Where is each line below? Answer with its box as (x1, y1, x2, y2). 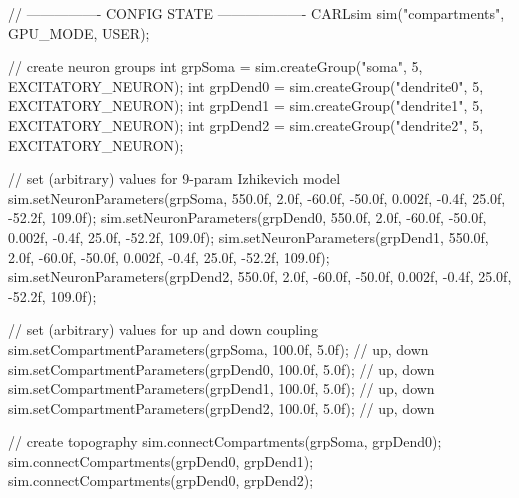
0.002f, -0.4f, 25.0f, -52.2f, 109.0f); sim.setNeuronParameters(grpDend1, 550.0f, (8, 226, 489, 247)
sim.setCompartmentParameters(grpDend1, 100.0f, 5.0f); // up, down (8, 378, 435, 399)
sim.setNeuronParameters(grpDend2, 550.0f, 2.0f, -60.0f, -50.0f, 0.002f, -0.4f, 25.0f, (8, 266, 512, 287)
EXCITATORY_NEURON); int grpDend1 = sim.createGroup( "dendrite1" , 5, (8, 95, 484, 116)
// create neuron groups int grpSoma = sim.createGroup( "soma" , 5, (8, 56, 423, 77)
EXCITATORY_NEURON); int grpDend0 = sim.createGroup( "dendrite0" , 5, (8, 75, 484, 96)
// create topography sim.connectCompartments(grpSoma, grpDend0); (8, 431, 442, 452)
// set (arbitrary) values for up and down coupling (8, 319, 318, 340)
